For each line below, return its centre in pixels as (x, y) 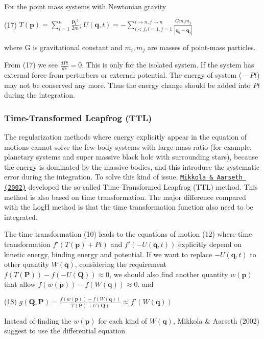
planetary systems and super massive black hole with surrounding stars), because (131, 157)
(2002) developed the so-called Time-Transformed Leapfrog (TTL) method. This (131, 187)
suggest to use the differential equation (65, 331)
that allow (20, 284)
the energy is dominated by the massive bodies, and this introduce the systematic (132, 166)
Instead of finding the (38, 320)
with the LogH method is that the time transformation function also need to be (129, 207)
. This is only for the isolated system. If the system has (168, 65)
